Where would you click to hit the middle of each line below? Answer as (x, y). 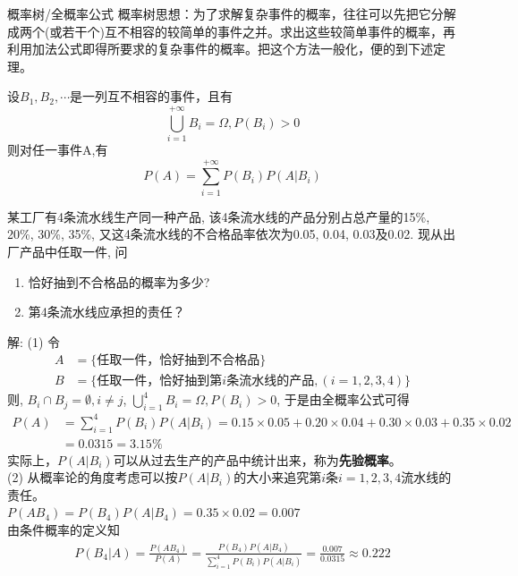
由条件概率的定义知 (64, 529)
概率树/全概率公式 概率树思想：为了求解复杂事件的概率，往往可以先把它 (219, 13)
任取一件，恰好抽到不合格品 (178, 361)
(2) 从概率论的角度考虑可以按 (93, 477)
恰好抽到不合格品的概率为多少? (119, 281)
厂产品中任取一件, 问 (68, 251)
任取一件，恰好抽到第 (160, 381)
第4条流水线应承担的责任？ (106, 312)
